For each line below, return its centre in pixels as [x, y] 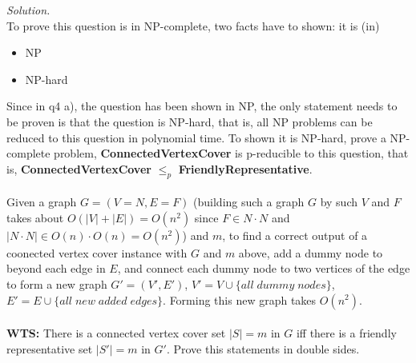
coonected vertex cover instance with [97, 252]
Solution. [28, 10]
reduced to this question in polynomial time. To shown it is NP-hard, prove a [196, 137]
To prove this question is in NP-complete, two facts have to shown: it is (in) [193, 25]
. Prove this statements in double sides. [263, 348]
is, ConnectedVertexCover [79, 168]
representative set [50, 348]
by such [339, 202]
